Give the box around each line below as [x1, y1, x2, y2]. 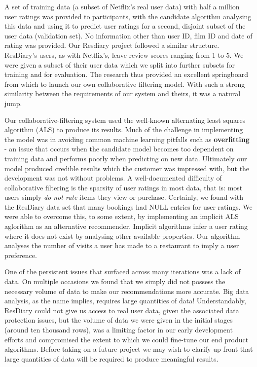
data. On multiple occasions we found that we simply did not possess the [4, 276, 225, 287]
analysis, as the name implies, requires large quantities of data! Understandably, [4, 295, 246, 306]
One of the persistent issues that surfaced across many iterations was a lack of [4, 266, 241, 277]
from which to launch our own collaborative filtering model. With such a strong [4, 78, 245, 89]
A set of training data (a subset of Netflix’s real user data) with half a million [4, 1, 240, 11]
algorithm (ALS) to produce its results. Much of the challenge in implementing [4, 124, 243, 135]
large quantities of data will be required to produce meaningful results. [4, 353, 219, 364]
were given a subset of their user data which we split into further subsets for [4, 59, 235, 70]
